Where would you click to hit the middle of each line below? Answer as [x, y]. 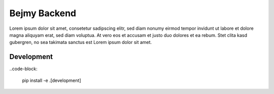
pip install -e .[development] [52, 80]
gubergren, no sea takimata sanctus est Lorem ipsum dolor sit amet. [81, 42]
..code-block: [23, 69]
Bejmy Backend [43, 13]
